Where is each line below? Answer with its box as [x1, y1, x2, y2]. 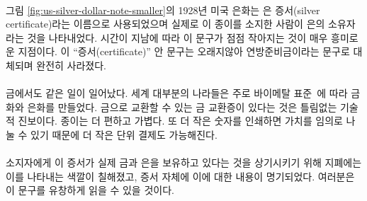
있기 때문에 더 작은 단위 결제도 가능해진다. [30, 127, 218, 142]
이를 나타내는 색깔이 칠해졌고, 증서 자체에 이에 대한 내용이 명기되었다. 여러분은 [6, 168, 355, 183]
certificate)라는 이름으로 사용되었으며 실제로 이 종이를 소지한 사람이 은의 [6, 16, 325, 31]
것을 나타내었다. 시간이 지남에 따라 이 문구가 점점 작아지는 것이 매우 [27, 30, 328, 45]
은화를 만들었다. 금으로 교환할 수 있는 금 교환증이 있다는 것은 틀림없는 [27, 99, 337, 114]
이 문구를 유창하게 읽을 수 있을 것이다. [6, 183, 174, 197]
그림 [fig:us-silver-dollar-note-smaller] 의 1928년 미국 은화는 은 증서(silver [6, 2, 320, 17]
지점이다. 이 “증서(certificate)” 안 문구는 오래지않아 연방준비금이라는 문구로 [18, 44, 350, 59]
